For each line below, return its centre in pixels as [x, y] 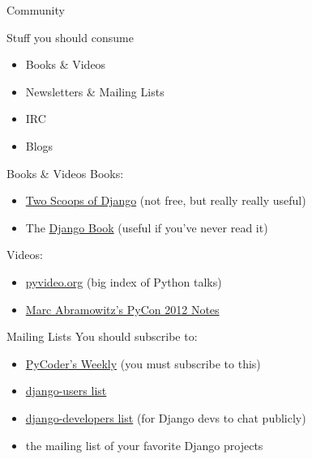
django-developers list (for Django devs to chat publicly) [166, 417]
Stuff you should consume [70, 37]
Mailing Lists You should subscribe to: [102, 336]
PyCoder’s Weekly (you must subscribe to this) [143, 363]
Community [36, 10]
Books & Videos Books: [65, 173]
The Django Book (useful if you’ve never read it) [147, 227]
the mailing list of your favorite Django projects [144, 445]
